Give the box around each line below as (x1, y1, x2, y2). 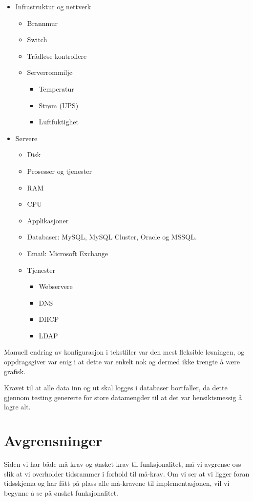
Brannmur (27, 18, 58, 28)
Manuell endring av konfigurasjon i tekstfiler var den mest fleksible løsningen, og (4, 347, 245, 357)
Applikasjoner (27, 215, 69, 225)
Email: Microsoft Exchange (27, 248, 108, 258)
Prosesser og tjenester (27, 166, 92, 176)
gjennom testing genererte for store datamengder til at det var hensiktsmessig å (4, 392, 242, 402)
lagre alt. (4, 402, 31, 412)
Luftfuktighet (39, 117, 79, 127)
